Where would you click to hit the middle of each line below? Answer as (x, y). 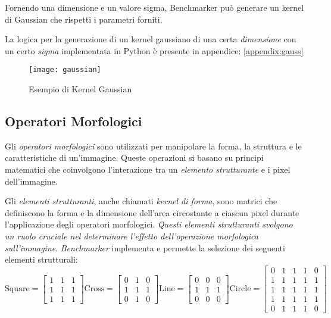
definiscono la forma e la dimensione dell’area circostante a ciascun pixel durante (152, 212)
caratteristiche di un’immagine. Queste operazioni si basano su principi (134, 158)
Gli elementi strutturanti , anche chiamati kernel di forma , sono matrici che (141, 201)
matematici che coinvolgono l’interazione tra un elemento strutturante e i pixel (148, 169)
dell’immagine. (31, 181)
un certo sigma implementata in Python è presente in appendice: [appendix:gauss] (154, 50)
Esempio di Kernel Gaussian (80, 89)
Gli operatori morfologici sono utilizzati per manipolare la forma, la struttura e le (153, 146)
